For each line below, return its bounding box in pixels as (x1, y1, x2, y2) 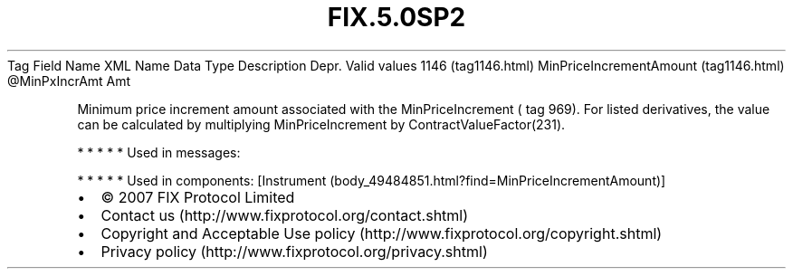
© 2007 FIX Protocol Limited (100, 187, 295, 206)
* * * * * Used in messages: (77, 144, 241, 160)
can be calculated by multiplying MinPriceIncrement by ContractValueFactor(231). (77, 116, 566, 132)
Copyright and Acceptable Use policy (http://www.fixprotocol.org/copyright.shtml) (100, 224, 663, 243)
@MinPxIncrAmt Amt (7, 72, 131, 89)
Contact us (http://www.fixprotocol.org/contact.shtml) (100, 205, 469, 224)
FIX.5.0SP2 (327, 2, 466, 33)
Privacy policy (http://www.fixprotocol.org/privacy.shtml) (100, 242, 488, 261)
